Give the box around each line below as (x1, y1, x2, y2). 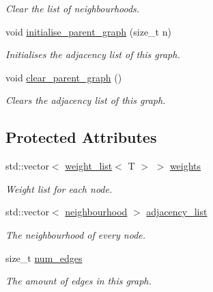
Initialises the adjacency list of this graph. (5, 47, 180, 62)
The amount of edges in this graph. (5, 274, 152, 288)
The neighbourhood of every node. (5, 227, 146, 241)
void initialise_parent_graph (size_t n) (5, 24, 171, 38)
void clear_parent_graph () (5, 70, 122, 84)
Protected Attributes (5, 127, 157, 148)
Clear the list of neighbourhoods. (5, 1, 140, 15)
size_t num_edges (5, 250, 83, 265)
